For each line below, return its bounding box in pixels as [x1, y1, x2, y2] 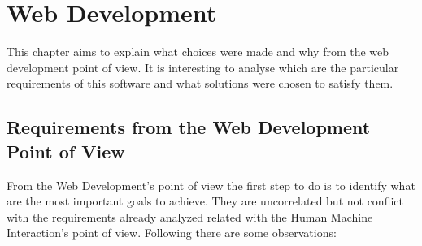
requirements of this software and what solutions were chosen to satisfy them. [7, 75, 394, 92]
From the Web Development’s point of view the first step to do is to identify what [7, 176, 415, 193]
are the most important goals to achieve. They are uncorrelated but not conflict [7, 192, 403, 209]
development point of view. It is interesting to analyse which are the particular [7, 58, 399, 76]
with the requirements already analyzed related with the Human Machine [7, 208, 373, 225]
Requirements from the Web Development [7, 114, 371, 140]
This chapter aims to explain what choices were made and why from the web [7, 43, 389, 60]
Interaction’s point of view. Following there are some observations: [7, 224, 337, 241]
